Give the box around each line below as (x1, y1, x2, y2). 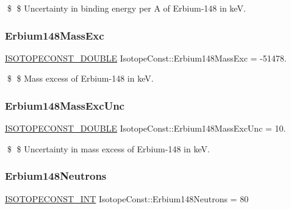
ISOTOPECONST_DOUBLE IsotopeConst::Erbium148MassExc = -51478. (5, 51, 287, 64)
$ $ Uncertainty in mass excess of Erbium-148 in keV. (7, 142, 210, 155)
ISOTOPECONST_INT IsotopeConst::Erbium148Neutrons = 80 (5, 192, 249, 205)
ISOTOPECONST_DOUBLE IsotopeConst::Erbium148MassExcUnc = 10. (5, 122, 286, 135)
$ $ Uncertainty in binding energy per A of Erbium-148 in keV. (7, 2, 246, 14)
